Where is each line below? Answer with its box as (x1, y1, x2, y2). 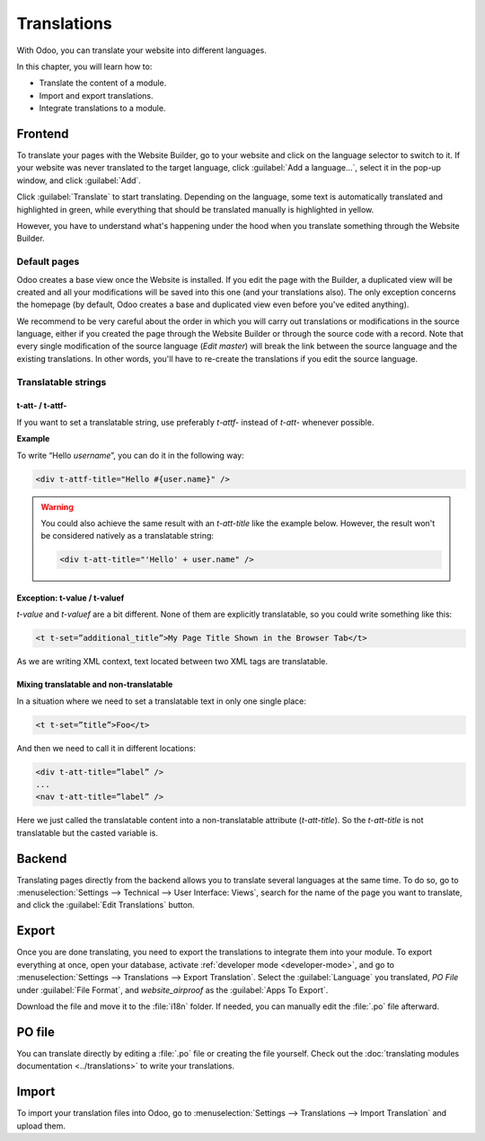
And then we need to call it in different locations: (16, 742, 197, 753)
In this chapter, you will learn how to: (16, 61, 153, 72)
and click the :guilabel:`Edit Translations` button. (16, 900, 195, 910)
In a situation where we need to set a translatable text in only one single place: (16, 696, 307, 707)
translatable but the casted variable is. (16, 827, 159, 838)
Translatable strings (16, 375, 107, 388)
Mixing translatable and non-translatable (16, 679, 173, 690)
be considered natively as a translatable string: (40, 531, 215, 541)
